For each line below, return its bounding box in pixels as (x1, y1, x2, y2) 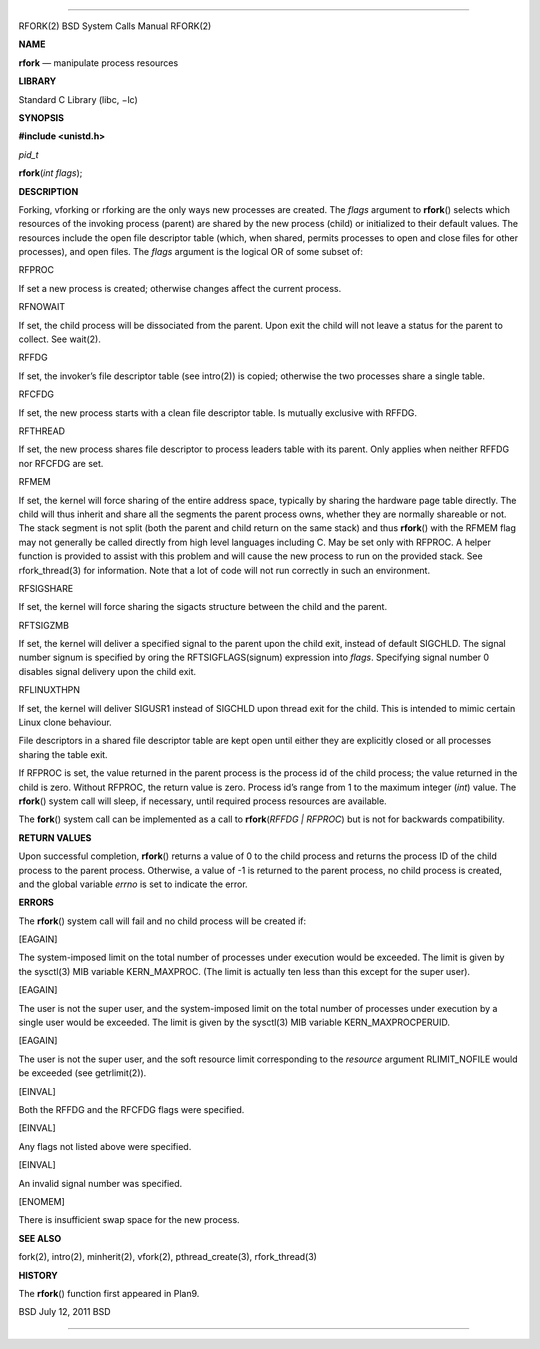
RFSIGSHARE (18, 582, 74, 594)
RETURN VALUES (18, 831, 92, 844)
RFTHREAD (18, 425, 65, 437)
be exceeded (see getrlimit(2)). (18, 1067, 147, 1079)
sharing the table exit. (18, 748, 109, 760)
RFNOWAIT (18, 301, 65, 313)
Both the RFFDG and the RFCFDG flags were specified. (18, 1104, 245, 1115)
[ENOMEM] (18, 1195, 65, 1207)
